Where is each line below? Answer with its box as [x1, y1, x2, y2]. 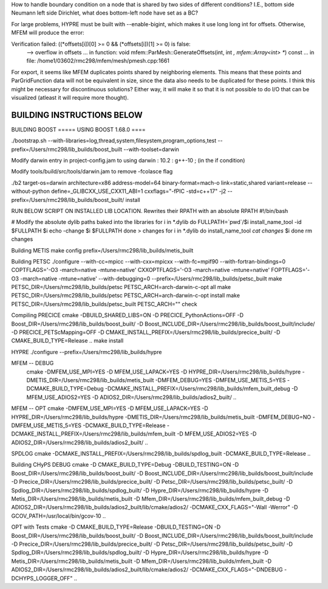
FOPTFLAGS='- [271, 267, 310, 274]
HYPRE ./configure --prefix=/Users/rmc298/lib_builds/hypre [11, 348, 162, 355]
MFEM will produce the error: [11, 29, 84, 37]
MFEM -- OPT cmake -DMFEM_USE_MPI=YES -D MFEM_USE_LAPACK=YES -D [11, 405, 209, 412]
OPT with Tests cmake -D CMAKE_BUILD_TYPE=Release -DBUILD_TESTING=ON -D [11, 523, 221, 531]
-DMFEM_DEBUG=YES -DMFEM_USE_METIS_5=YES [155, 376, 286, 383]
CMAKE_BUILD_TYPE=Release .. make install [11, 337, 124, 344]
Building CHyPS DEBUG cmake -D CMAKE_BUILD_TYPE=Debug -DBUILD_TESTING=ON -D [11, 461, 239, 469]
